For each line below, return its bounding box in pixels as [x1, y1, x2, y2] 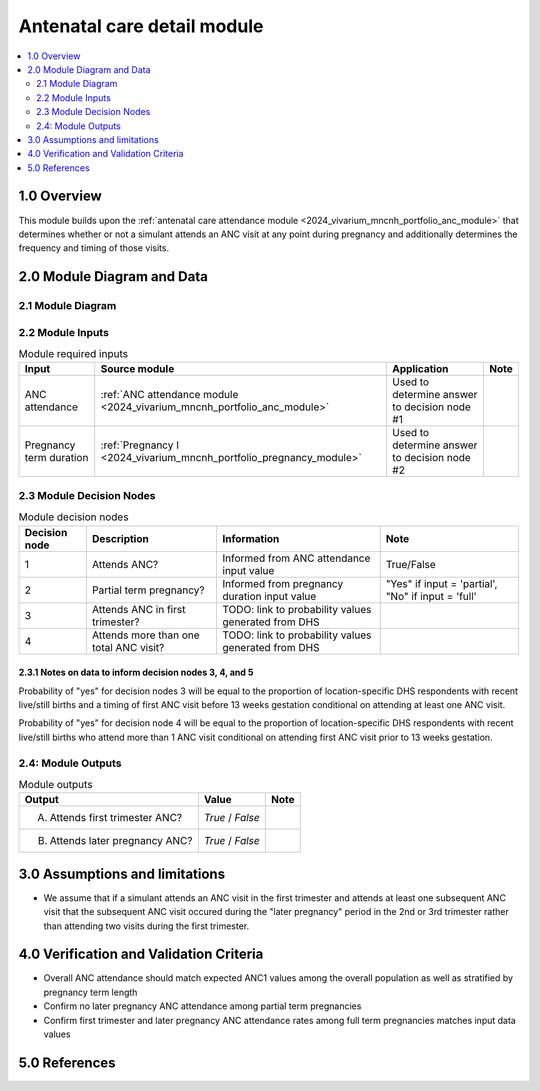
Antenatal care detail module [18, 15, 264, 37]
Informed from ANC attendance [222, 551, 371, 565]
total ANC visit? [91, 640, 165, 654]
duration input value [222, 589, 317, 603]
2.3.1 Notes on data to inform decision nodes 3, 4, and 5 [18, 666, 254, 679]
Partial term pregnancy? [91, 583, 205, 597]
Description [91, 531, 149, 545]
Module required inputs [18, 347, 129, 361]
